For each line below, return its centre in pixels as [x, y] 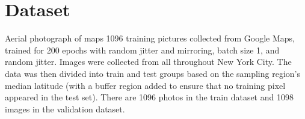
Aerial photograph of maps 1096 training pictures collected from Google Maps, [150, 38]
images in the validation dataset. [65, 108]
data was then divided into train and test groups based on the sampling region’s [152, 73]
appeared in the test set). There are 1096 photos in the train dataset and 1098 [149, 97]
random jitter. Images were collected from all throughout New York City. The [148, 62]
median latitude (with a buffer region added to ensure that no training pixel [145, 85]
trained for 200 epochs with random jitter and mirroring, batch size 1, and [142, 50]
